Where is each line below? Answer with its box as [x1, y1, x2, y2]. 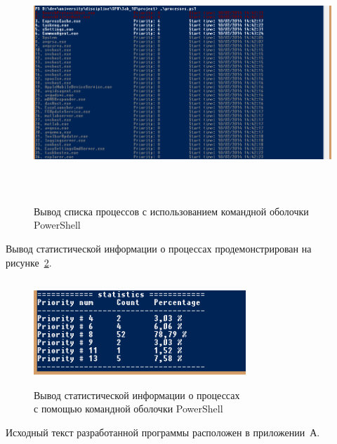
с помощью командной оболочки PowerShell [34, 401, 223, 416]
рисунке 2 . [6, 255, 52, 269]
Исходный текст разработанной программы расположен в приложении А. [6, 425, 320, 440]
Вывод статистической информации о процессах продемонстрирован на [6, 241, 312, 255]
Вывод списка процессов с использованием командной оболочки [34, 203, 309, 218]
